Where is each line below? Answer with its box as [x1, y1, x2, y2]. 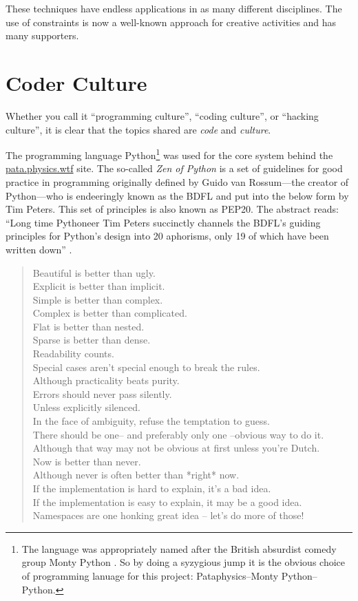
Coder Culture [6, 68, 147, 96]
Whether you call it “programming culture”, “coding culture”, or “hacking [6, 108, 319, 123]
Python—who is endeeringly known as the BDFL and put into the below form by [6, 188, 349, 202]
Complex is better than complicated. [32, 306, 187, 320]
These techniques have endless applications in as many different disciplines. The [6, 1, 342, 15]
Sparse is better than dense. [32, 333, 151, 347]
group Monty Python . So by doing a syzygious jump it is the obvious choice [21, 555, 345, 569]
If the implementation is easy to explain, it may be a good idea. [32, 494, 302, 509]
